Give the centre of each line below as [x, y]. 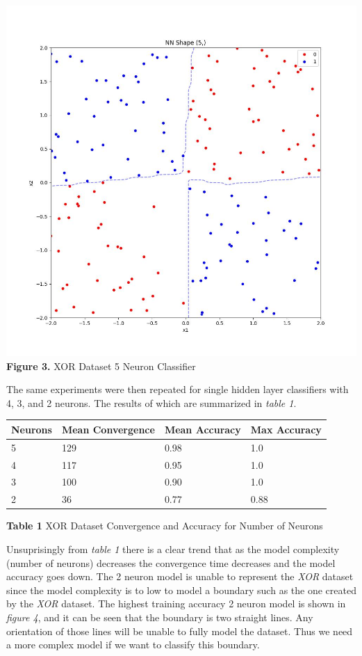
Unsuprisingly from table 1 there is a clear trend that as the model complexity [173, 549]
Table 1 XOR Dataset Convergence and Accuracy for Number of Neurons [165, 526]
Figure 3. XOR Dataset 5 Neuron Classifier [101, 366]
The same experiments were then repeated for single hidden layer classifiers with [178, 389]
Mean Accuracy [203, 429]
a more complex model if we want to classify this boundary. [133, 645]
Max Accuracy [286, 429]
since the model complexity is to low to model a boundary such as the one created [181, 590]
